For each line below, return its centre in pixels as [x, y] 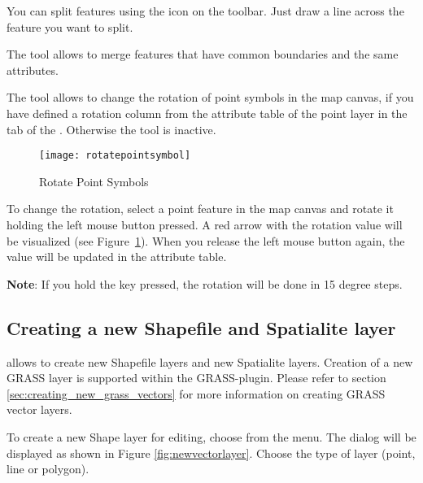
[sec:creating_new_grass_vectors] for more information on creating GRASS [196, 393]
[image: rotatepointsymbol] [115, 156]
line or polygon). [48, 469]
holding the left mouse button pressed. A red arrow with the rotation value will [205, 224]
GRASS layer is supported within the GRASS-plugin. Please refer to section [196, 378]
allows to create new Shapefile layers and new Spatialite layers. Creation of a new [210, 361]
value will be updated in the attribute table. [117, 257]
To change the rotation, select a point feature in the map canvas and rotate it [200, 209]
